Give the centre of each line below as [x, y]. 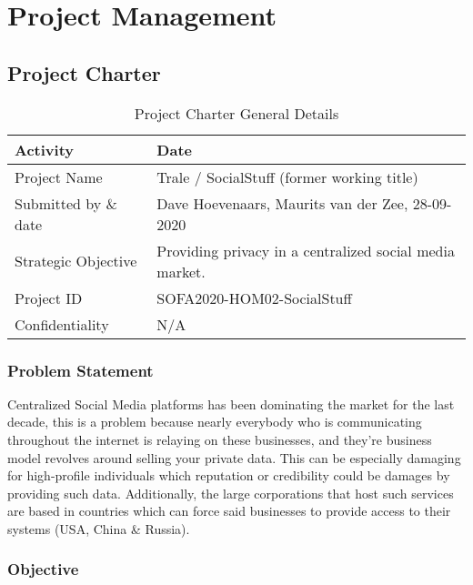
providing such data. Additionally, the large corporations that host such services [231, 493]
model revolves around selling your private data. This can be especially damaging [234, 457]
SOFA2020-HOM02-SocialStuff [254, 298]
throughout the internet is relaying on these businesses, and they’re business [220, 439]
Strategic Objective [76, 261]
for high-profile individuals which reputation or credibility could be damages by [229, 475]
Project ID [49, 298]
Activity [44, 149]
